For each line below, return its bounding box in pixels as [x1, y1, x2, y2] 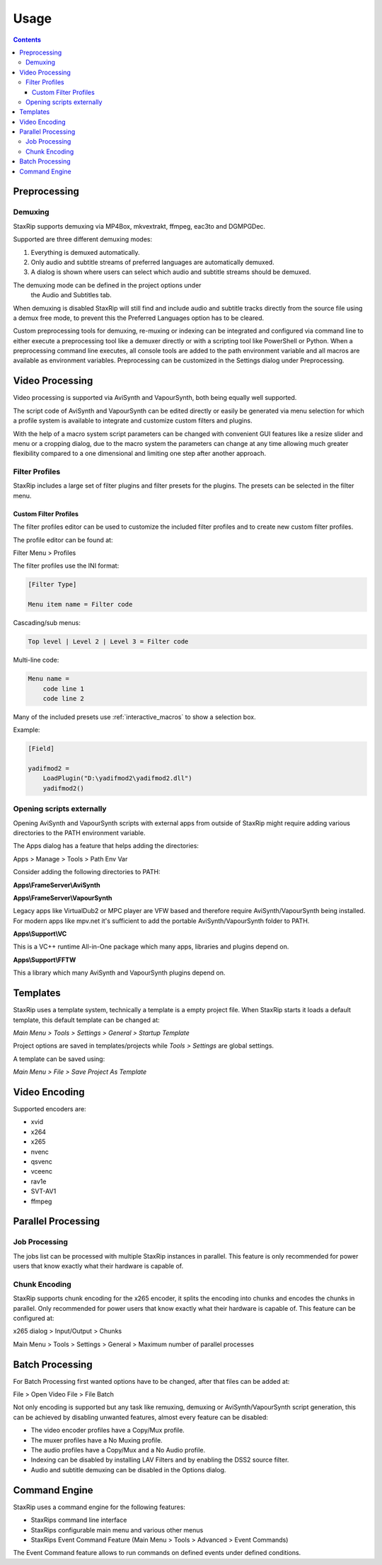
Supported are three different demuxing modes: [13, 235, 153, 243]
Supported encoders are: [13, 1105, 86, 1113]
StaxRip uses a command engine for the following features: [13, 1503, 185, 1511]
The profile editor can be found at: [13, 535, 113, 544]
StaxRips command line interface [30, 1515, 127, 1525]
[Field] [28, 745, 54, 753]
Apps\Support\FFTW [13, 956, 76, 964]
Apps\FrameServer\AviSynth [13, 881, 100, 889]
